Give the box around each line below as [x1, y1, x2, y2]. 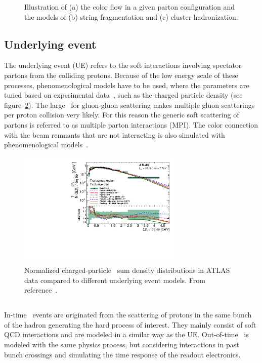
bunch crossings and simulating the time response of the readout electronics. [4, 349, 241, 359]
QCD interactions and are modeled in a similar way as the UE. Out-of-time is [4, 329, 249, 340]
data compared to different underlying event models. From [24, 274, 205, 285]
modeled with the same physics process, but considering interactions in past [4, 339, 239, 350]
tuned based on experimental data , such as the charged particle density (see [4, 90, 243, 100]
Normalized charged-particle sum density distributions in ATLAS [24, 265, 230, 275]
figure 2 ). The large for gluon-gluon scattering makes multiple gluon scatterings [4, 99, 255, 110]
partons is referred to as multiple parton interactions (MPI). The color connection [4, 119, 258, 130]
